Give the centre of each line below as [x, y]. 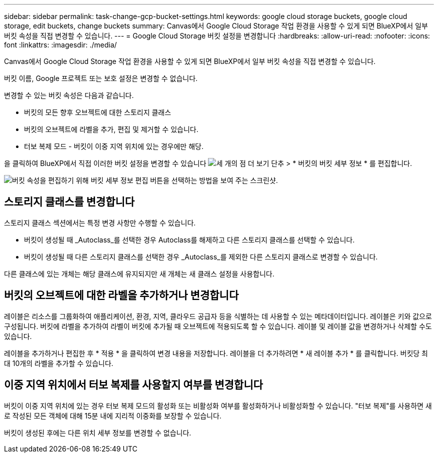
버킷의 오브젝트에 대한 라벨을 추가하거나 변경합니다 [121, 295]
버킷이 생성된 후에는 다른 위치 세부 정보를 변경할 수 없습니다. [98, 432]
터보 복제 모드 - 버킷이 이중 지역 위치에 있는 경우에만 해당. [114, 146]
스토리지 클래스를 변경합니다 [69, 202]
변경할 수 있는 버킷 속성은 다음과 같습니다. [69, 95]
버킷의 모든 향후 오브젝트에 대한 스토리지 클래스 [98, 112]
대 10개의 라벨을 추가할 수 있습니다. [59, 363]
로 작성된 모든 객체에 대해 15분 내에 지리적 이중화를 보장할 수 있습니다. [113, 415]
